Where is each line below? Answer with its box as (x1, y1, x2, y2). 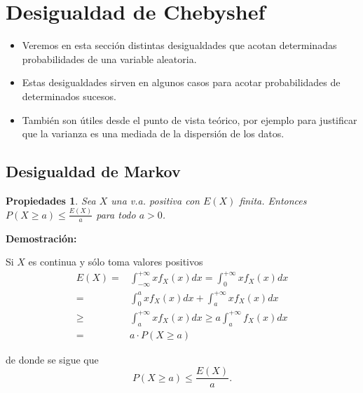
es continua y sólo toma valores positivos (28, 254, 203, 269)
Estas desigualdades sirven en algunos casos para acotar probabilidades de (22, 75, 341, 90)
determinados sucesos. (22, 88, 116, 103)
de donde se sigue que (6, 352, 99, 366)
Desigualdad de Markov (6, 160, 181, 182)
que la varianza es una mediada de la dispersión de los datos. (22, 126, 285, 141)
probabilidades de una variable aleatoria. (22, 51, 197, 66)
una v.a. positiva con (111, 193, 200, 207)
